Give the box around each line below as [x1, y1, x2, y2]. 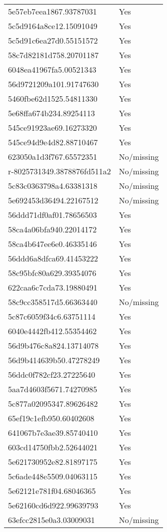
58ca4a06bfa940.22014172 [8, 223, 97, 235]
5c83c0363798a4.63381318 [8, 180, 97, 191]
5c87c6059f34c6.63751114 [8, 311, 95, 322]
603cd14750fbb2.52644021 [8, 441, 98, 453]
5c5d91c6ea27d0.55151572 [8, 35, 98, 46]
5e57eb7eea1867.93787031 [8, 6, 97, 17]
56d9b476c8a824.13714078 [8, 340, 99, 351]
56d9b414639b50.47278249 [8, 354, 100, 366]
